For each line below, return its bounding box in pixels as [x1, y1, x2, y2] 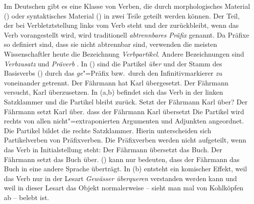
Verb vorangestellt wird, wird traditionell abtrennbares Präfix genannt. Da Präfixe [4, 29, 249, 40]
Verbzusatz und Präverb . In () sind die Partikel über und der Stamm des [4, 58, 222, 68]
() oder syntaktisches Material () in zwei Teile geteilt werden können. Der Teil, [4, 10, 240, 20]
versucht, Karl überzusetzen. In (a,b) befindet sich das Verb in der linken [4, 87, 223, 97]
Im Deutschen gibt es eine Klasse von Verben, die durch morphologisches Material [4, 1, 250, 11]
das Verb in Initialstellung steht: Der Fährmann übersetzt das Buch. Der [4, 144, 222, 154]
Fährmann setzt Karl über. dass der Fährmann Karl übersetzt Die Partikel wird [4, 106, 244, 116]
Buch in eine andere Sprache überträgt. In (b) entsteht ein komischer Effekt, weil [4, 163, 247, 174]
